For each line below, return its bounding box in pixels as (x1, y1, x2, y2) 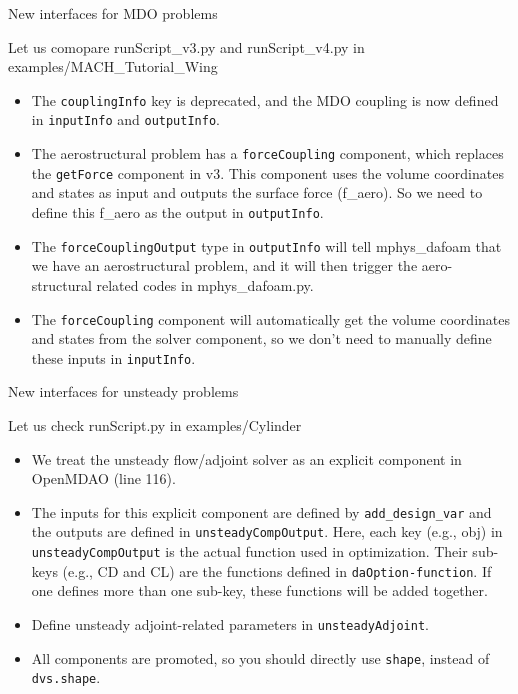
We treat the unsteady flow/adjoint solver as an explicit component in (31, 448, 462, 469)
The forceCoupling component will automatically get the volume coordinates (31, 308, 510, 329)
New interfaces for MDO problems (8, 3, 218, 23)
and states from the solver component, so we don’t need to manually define (31, 328, 492, 349)
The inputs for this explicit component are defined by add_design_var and (31, 501, 492, 522)
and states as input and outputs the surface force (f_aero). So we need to (31, 182, 483, 203)
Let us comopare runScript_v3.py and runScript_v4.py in (8, 36, 365, 57)
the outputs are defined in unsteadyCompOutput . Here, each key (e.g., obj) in (31, 521, 503, 542)
